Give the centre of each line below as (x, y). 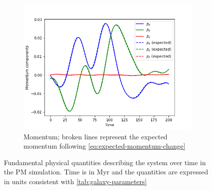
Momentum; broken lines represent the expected (95, 136)
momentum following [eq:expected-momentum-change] (105, 146)
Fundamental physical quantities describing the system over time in (105, 162)
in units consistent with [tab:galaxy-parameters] (75, 181)
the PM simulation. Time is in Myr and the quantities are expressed (106, 172)
